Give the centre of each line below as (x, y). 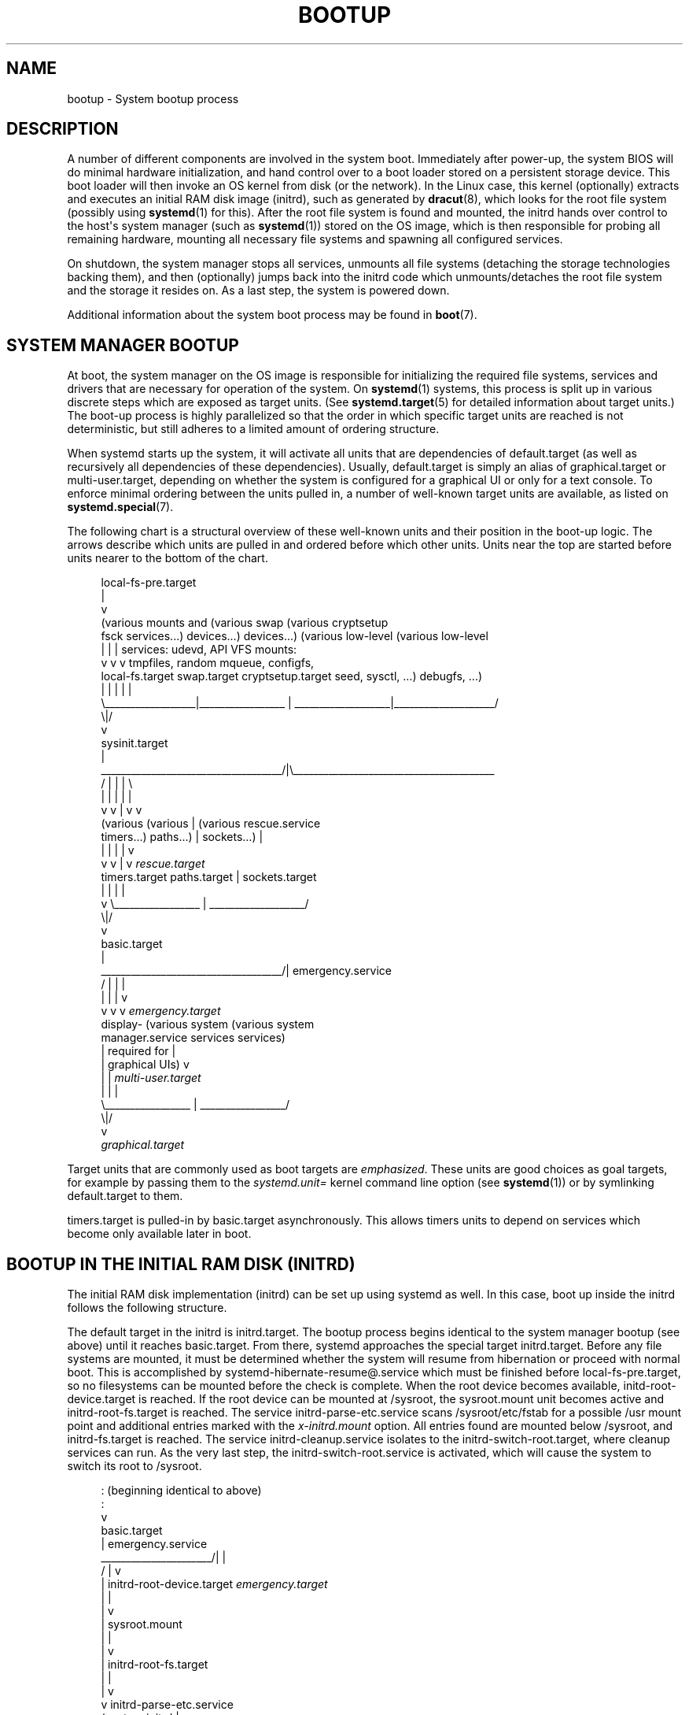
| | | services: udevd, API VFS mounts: (199, 650)
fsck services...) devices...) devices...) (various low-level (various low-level (295, 636)
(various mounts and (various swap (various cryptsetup (245, 623)
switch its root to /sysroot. (134, 1466)
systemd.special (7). (120, 507)
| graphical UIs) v (145, 1065)
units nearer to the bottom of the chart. (168, 558)
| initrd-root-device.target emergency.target (214, 1584)
